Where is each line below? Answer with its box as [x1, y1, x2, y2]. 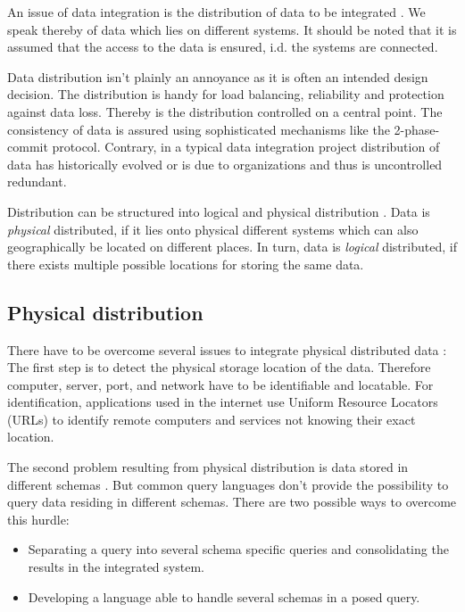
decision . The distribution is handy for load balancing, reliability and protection [7, 85, 444, 103]
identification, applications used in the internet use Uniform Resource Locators [7, 393, 438, 411]
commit [7, 137, 48, 156]
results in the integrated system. [28, 558, 204, 576]
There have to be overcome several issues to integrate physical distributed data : [7, 340, 447, 359]
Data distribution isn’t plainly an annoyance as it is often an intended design [7, 67, 428, 86]
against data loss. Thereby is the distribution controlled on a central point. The [7, 102, 443, 120]
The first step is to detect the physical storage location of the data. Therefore [7, 358, 431, 376]
